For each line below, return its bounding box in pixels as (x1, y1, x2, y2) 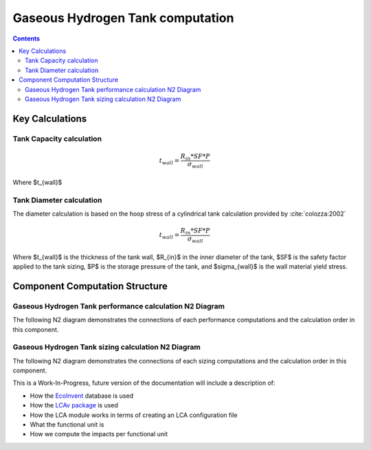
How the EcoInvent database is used (30, 392, 134, 400)
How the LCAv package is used (30, 401, 118, 409)
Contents (12, 34, 41, 43)
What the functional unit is (30, 420, 104, 429)
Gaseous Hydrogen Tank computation (12, 10, 234, 25)
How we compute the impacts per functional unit (30, 430, 168, 438)
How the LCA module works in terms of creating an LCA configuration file (30, 411, 238, 419)
